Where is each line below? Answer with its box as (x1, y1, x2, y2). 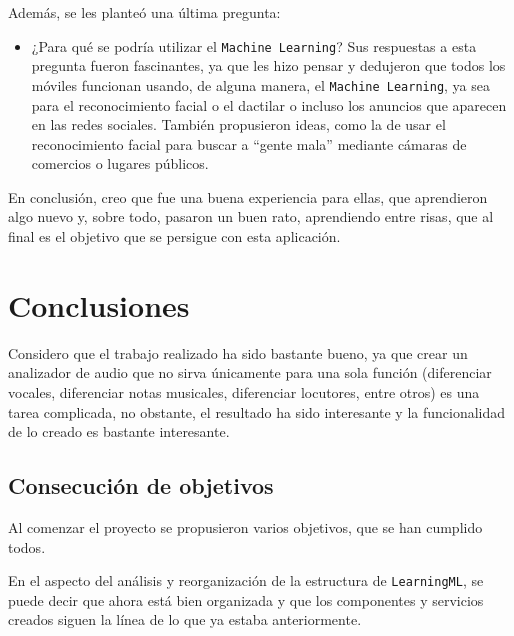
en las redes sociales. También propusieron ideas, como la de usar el (31, 114, 446, 135)
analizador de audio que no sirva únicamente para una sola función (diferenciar (8, 362, 492, 383)
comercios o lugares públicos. (31, 153, 209, 174)
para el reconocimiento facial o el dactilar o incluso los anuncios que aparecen (31, 94, 507, 115)
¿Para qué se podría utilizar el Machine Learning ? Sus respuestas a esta (31, 35, 477, 56)
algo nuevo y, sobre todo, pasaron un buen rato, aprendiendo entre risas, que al (8, 206, 494, 227)
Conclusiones (8, 284, 190, 325)
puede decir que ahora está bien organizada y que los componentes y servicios (8, 589, 484, 610)
